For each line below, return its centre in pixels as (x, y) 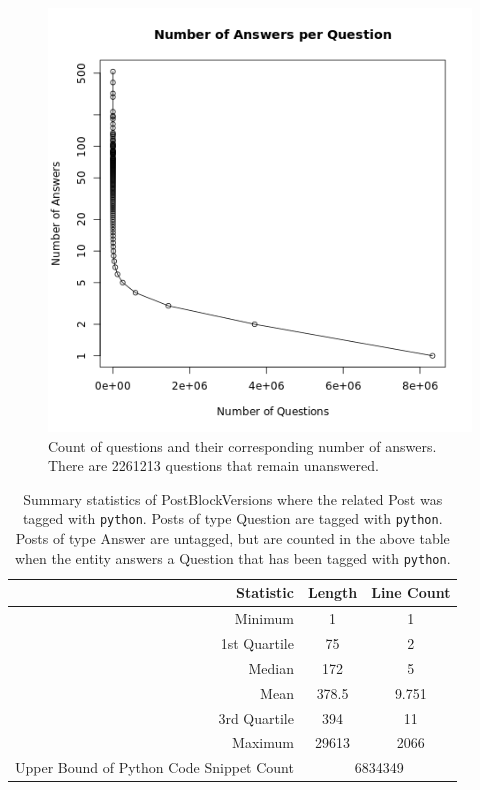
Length (332, 592)
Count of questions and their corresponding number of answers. (242, 445)
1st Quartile (257, 642)
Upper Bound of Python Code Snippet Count (154, 767)
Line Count (411, 592)
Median (271, 667)
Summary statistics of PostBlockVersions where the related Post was (233, 498)
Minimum (264, 618)
